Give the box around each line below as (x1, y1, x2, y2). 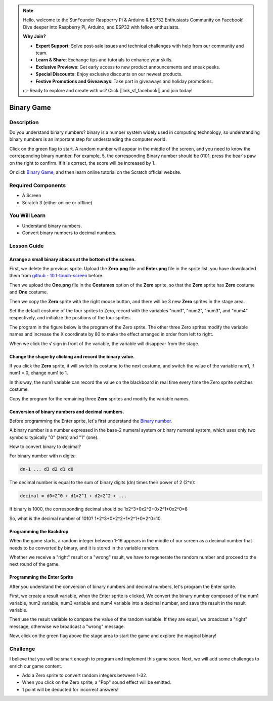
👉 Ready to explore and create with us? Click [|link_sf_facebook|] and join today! (23, 87, 193, 93)
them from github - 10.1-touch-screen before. (9, 273, 104, 279)
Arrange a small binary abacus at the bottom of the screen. (9, 256, 136, 262)
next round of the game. (9, 561, 60, 567)
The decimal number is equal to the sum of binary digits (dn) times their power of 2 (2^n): (9, 479, 196, 486)
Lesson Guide (9, 242, 44, 249)
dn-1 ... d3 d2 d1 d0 (20, 466, 74, 472)
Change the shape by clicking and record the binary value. (9, 353, 135, 359)
